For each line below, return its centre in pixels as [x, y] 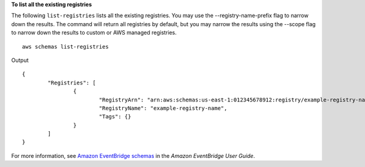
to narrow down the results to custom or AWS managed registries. [94, 33]
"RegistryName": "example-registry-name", [163, 108]
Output [20, 60]
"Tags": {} [115, 117]
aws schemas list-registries [65, 46]
